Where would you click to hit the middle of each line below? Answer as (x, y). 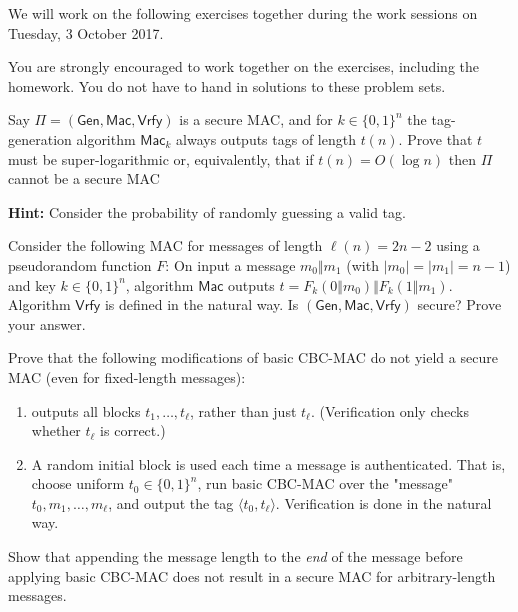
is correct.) (133, 430)
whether (56, 430)
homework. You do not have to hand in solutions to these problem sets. (227, 85)
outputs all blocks (86, 410)
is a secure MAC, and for (256, 119)
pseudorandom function (80, 264)
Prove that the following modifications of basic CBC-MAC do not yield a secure (253, 357)
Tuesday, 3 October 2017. (86, 32)
